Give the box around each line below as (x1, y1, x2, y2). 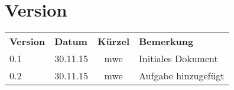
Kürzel (97, 34, 130, 49)
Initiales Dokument (139, 52, 218, 66)
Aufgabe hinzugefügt (139, 69, 225, 83)
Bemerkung (139, 34, 194, 49)
